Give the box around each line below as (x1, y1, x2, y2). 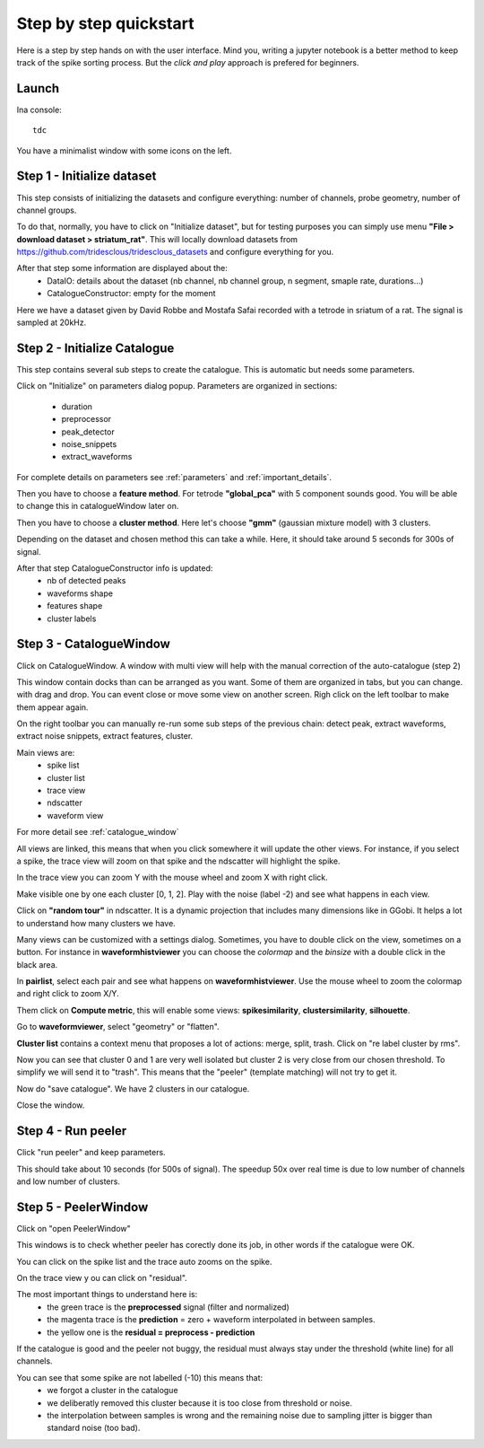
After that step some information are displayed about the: (16, 263, 228, 274)
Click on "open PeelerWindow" (16, 1223, 132, 1233)
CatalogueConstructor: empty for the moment (47, 288, 216, 299)
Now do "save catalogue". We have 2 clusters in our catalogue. (16, 1083, 250, 1094)
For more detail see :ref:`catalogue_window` (16, 827, 179, 838)
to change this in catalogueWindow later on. (16, 501, 179, 512)
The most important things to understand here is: (16, 1289, 198, 1300)
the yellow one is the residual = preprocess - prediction (47, 1327, 255, 1338)
